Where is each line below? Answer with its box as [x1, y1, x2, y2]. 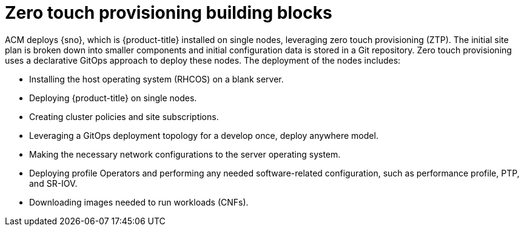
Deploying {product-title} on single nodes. [29, 92, 197, 103]
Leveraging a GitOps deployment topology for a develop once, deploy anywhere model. [29, 130, 378, 141]
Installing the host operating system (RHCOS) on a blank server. [29, 73, 284, 84]
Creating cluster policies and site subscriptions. [29, 111, 219, 122]
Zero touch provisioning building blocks [5, 2, 332, 23]
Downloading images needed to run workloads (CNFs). [29, 196, 249, 207]
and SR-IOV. [29, 178, 78, 189]
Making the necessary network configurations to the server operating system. [29, 149, 341, 159]
